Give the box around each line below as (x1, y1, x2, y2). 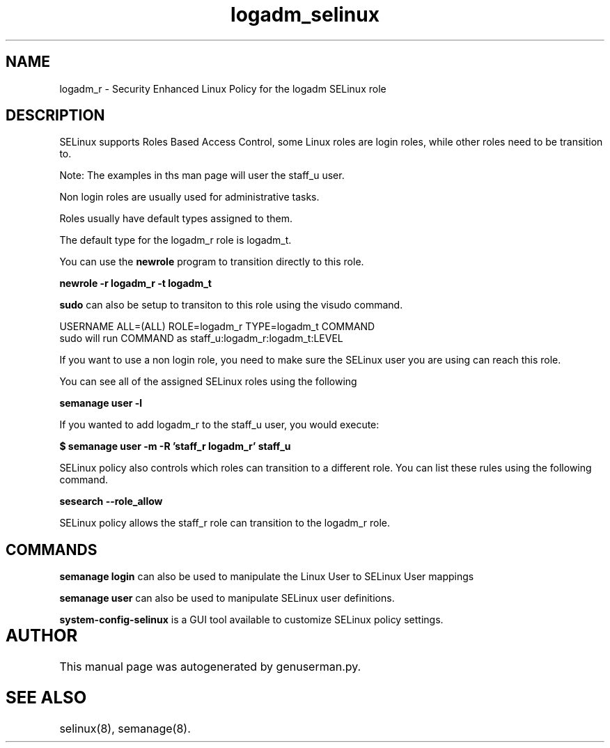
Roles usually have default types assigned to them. (59, 212, 292, 225)
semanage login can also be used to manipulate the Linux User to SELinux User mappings (59, 570, 474, 583)
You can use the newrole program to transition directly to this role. (59, 256, 364, 268)
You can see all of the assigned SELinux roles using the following (59, 375, 357, 388)
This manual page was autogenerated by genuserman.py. (59, 660, 361, 674)
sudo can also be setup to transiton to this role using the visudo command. (59, 299, 403, 311)
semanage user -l (59, 397, 143, 410)
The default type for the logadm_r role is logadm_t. (59, 234, 292, 247)
